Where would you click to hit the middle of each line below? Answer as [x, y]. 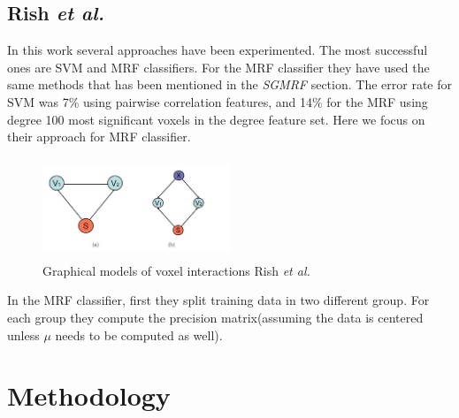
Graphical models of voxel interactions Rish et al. [176, 270]
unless [23, 334]
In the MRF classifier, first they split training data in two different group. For [218, 300]
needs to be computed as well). [139, 334]
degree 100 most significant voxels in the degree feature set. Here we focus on [216, 119]
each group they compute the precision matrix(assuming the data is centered [215, 317]
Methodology [89, 395]
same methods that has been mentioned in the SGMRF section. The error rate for [229, 84]
